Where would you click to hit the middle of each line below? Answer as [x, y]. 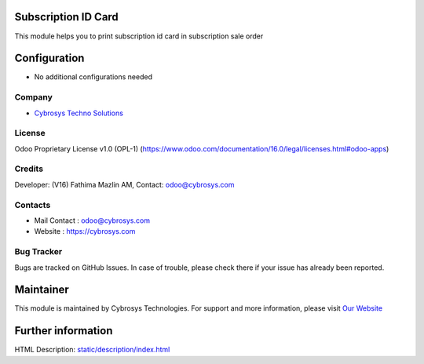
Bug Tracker [38, 252]
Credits [29, 169]
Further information [64, 331]
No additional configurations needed [93, 77]
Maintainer [42, 290]
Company [33, 97]
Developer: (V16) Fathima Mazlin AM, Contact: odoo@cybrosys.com [124, 184]
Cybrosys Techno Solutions [79, 113]
